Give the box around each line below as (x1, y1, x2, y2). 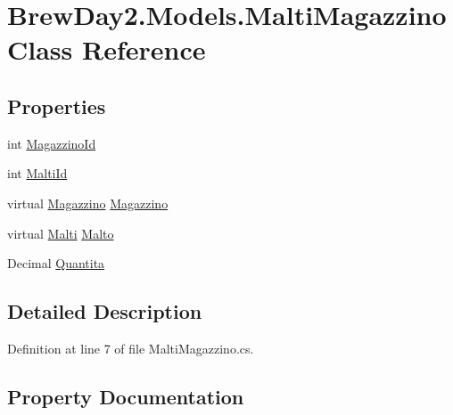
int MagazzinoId (7, 134, 96, 152)
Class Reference (7, 31, 206, 68)
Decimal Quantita (7, 254, 105, 273)
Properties (7, 92, 106, 119)
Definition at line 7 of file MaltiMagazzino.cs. (7, 338, 254, 357)
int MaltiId (7, 164, 68, 183)
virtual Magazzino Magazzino (7, 193, 169, 212)
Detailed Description (7, 297, 202, 325)
